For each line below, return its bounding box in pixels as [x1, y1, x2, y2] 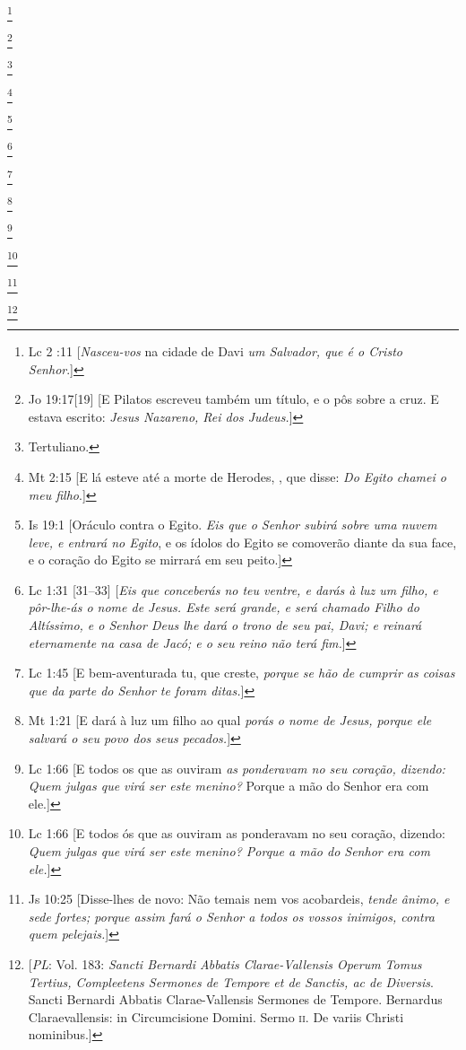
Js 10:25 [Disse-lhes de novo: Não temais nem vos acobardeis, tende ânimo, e [28, 889, 450, 908]
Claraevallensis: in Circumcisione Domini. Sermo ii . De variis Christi [28, 1007, 404, 1026]
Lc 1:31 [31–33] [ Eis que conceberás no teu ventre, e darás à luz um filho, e [28, 580, 438, 599]
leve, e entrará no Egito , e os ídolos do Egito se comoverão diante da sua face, [28, 532, 457, 551]
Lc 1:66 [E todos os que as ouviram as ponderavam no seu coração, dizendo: [28, 758, 445, 777]
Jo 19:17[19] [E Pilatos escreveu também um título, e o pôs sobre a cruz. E [28, 389, 439, 408]
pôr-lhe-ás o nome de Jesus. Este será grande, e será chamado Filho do [28, 598, 419, 617]
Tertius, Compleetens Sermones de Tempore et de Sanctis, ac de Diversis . [28, 972, 434, 991]
